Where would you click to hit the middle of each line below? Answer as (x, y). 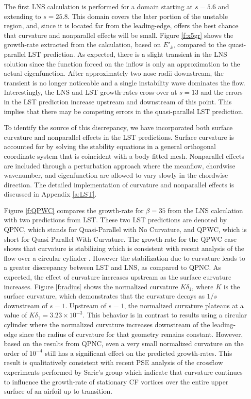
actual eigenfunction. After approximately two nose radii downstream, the (114, 73)
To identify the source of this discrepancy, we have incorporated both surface (118, 127)
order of (16, 353)
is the (232, 286)
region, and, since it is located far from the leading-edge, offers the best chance (121, 25)
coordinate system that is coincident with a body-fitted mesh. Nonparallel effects (124, 156)
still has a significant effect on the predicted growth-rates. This (138, 353)
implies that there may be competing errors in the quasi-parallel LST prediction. (124, 111)
